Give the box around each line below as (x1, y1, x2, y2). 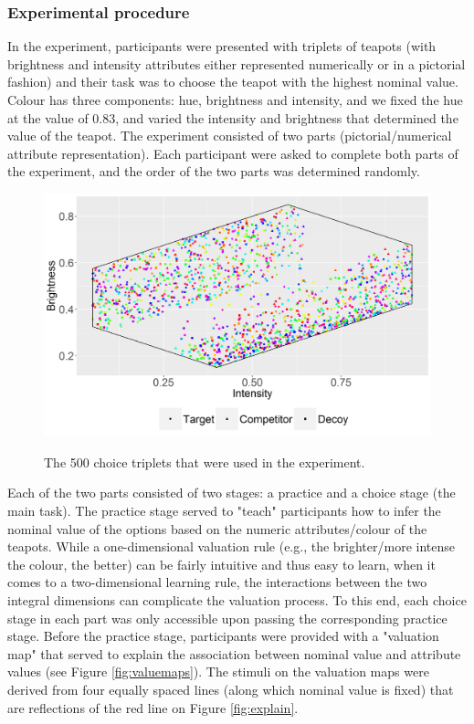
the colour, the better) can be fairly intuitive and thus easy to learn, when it (7, 554, 436, 573)
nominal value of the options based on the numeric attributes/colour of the (7, 519, 427, 538)
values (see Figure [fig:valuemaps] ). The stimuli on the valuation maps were (7, 662, 429, 681)
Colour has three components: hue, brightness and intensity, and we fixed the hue (7, 90, 463, 109)
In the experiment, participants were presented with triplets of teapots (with (7, 37, 437, 56)
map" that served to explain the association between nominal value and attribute (7, 644, 461, 663)
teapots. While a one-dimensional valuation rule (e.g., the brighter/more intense (7, 537, 456, 556)
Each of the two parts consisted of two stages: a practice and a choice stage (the (7, 483, 456, 502)
